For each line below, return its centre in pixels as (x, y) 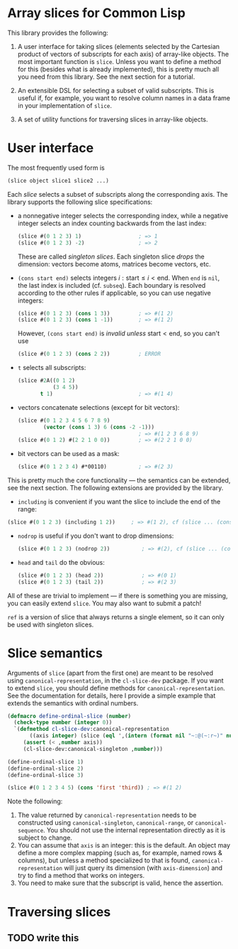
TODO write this (43, 938)
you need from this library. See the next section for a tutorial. (106, 77)
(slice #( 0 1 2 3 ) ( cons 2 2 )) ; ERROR (89, 354)
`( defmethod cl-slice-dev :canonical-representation (92, 730)
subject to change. (45, 838)
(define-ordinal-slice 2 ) (45, 769)
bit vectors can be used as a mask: (68, 454)
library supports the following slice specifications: (80, 202)
